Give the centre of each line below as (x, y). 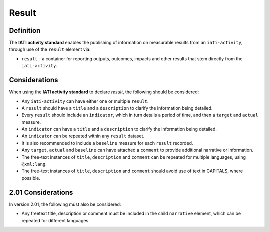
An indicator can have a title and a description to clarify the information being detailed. (119, 129)
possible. (31, 178)
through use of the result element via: (50, 49)
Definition (25, 31)
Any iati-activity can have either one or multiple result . (85, 101)
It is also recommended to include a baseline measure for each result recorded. (107, 143)
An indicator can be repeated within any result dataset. (83, 136)
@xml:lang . (34, 164)
